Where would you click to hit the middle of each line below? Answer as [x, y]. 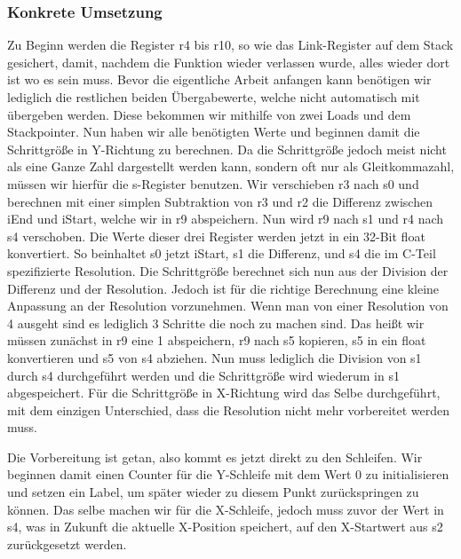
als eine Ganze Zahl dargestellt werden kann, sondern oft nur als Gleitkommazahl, [231, 166]
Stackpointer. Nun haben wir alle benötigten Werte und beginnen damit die [214, 132]
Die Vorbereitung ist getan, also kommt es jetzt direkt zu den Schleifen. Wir [215, 457]
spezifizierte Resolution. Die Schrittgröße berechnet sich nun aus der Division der [228, 270]
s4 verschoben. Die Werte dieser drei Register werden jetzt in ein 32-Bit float [216, 236]
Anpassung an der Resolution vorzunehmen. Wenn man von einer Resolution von [228, 306]
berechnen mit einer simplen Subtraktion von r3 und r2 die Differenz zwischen [220, 201]
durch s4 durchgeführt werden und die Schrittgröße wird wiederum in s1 [203, 375]
